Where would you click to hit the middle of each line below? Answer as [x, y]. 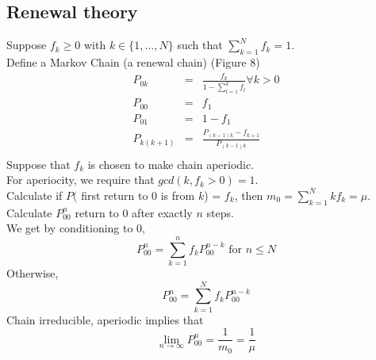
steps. [220, 212]
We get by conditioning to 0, [76, 228]
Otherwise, [33, 272]
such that [200, 45]
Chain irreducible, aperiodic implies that [105, 319]
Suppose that [38, 164]
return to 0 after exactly [134, 212]
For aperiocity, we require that [81, 180]
